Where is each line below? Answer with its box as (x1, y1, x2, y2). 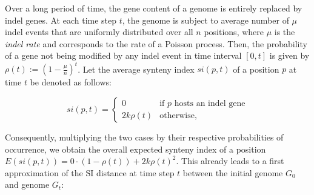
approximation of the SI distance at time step (5, 166, 175, 179)
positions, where (204, 25, 264, 38)
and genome (5, 178, 50, 191)
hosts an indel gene (174, 99, 246, 108)
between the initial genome (182, 166, 283, 179)
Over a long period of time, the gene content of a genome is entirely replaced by (5, 2, 302, 14)
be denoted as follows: (30, 76, 112, 88)
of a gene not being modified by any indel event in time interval (5, 49, 242, 62)
